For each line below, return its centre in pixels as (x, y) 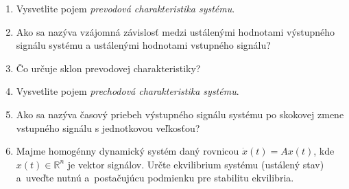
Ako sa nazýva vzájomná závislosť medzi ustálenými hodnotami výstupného (176, 31)
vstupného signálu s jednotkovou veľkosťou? (108, 127)
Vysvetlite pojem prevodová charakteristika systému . (125, 8)
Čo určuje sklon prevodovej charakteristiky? (108, 68)
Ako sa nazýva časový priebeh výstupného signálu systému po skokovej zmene (180, 114)
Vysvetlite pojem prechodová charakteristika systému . (128, 91)
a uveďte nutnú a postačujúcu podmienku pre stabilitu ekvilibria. (155, 178)
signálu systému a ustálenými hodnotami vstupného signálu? (143, 45)
